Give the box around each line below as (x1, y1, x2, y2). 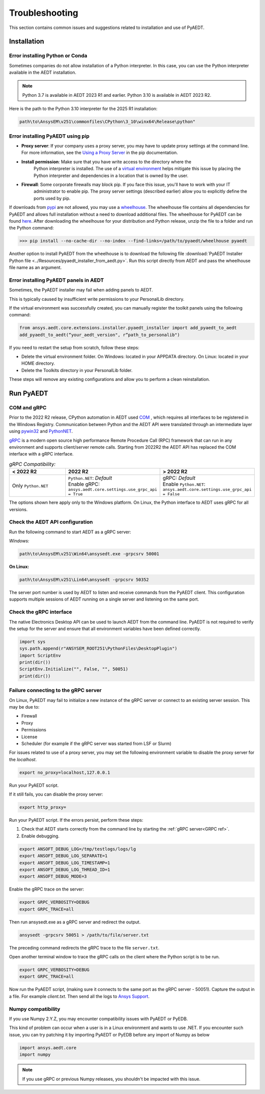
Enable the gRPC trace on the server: (9, 886, 84, 892)
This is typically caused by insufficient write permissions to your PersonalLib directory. (9, 296, 185, 302)
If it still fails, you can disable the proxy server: (9, 791, 103, 797)
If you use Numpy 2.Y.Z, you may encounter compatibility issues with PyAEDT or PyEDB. (9, 1015, 188, 1022)
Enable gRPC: (68, 481, 100, 488)
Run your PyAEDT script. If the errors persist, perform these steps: (9, 817, 143, 823)
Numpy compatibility (9, 1006, 61, 1012)
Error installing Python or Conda (9, 52, 88, 59)
